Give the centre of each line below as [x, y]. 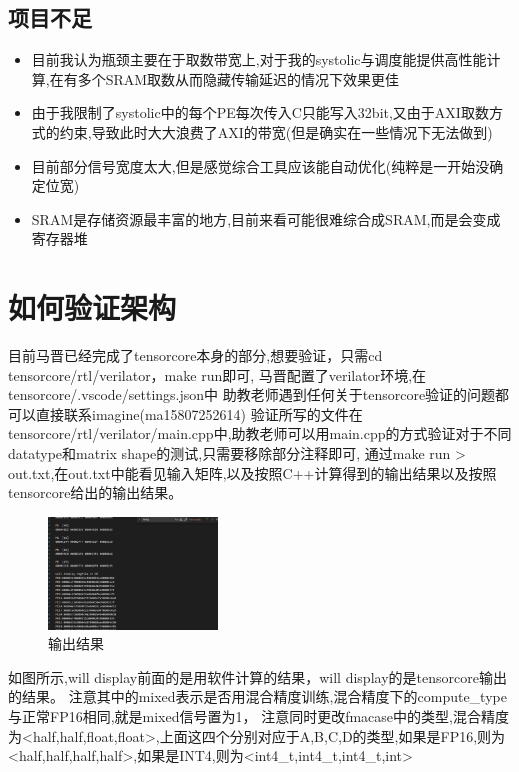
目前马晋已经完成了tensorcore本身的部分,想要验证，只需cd [195, 355]
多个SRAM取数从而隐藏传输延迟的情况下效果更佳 [238, 78]
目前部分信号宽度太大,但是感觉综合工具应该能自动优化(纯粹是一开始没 [260, 165]
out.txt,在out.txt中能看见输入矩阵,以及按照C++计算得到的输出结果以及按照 [252, 472]
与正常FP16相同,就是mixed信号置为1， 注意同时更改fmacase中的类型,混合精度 [258, 715]
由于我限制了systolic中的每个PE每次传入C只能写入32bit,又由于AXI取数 [260, 112]
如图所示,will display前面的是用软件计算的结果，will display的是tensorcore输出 [257, 676]
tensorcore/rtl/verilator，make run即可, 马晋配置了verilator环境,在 [217, 374]
